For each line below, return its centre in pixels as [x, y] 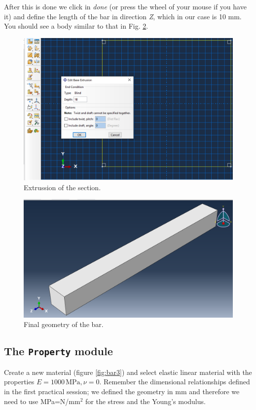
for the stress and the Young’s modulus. [146, 401]
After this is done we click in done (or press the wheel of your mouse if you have [125, 6]
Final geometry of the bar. [64, 324]
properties [19, 382]
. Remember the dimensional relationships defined [175, 382]
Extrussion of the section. [62, 187]
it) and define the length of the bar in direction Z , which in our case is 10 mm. [123, 16]
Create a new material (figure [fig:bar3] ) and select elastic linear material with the [128, 372]
